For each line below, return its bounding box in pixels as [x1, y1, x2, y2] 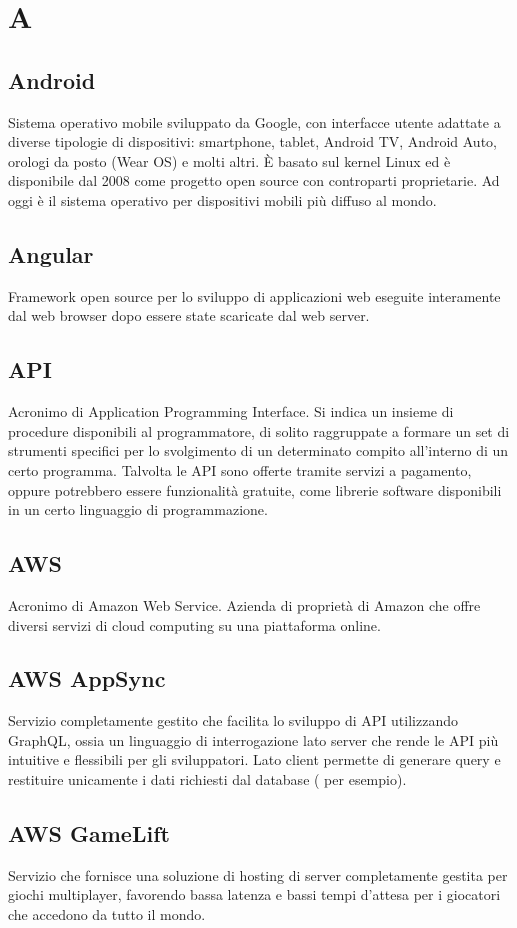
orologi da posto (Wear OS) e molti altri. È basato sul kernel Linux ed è [8, 150, 451, 171]
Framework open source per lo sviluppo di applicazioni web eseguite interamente [8, 285, 501, 306]
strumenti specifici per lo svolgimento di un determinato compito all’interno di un [8, 440, 509, 461]
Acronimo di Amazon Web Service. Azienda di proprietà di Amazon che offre [8, 594, 481, 615]
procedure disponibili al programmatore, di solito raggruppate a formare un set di [8, 420, 510, 441]
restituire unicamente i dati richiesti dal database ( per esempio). [8, 769, 407, 790]
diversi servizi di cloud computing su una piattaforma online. [8, 614, 381, 635]
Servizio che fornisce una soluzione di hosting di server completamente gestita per [8, 864, 508, 885]
